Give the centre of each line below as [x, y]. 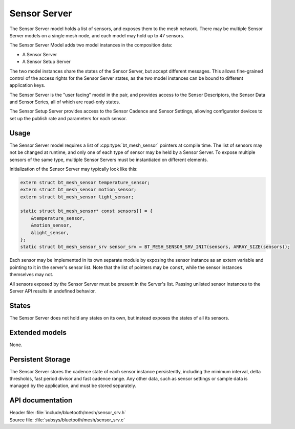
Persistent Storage [40, 359]
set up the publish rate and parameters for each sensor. [68, 118]
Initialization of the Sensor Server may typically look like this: [73, 169]
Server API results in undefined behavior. [53, 291]
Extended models [38, 332]
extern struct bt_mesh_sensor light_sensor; [77, 197]
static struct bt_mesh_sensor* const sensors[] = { [87, 211]
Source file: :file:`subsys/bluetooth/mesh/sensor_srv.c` [67, 420]
